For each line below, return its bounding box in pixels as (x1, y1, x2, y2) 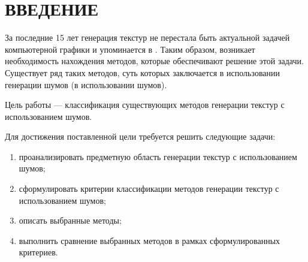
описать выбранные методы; (19, 214, 122, 227)
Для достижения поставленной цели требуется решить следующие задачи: (5, 130, 276, 143)
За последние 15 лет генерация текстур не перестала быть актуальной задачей (5, 31, 290, 44)
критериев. (19, 246, 58, 258)
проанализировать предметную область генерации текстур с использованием (19, 150, 297, 162)
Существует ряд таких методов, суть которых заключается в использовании (5, 66, 280, 79)
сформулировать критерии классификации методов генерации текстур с (19, 182, 279, 195)
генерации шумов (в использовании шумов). (5, 78, 167, 91)
